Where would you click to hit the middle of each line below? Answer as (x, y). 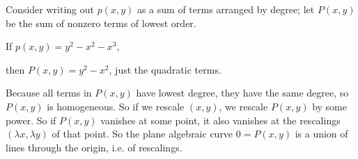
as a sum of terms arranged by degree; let (226, 9)
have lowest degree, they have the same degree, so (242, 93)
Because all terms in (49, 93)
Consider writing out (50, 9)
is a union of (321, 134)
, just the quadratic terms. (165, 69)
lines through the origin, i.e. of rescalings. (94, 147)
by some (329, 106)
